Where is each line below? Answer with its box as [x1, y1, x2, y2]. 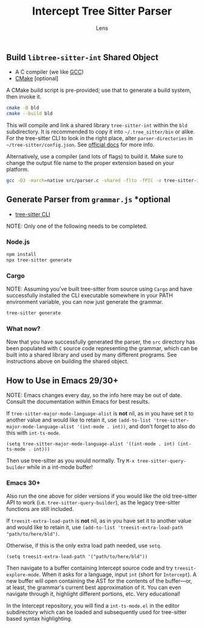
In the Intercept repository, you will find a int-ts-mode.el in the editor [6, 602, 180, 610]
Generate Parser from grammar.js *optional [6, 194, 171, 205]
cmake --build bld [6, 111, 53, 117]
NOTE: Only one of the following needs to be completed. [6, 222, 148, 230]
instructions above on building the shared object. [6, 358, 129, 365]
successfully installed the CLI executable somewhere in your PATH [6, 292, 173, 299]
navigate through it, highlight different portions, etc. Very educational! [6, 590, 181, 598]
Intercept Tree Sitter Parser [32, 4, 172, 18]
